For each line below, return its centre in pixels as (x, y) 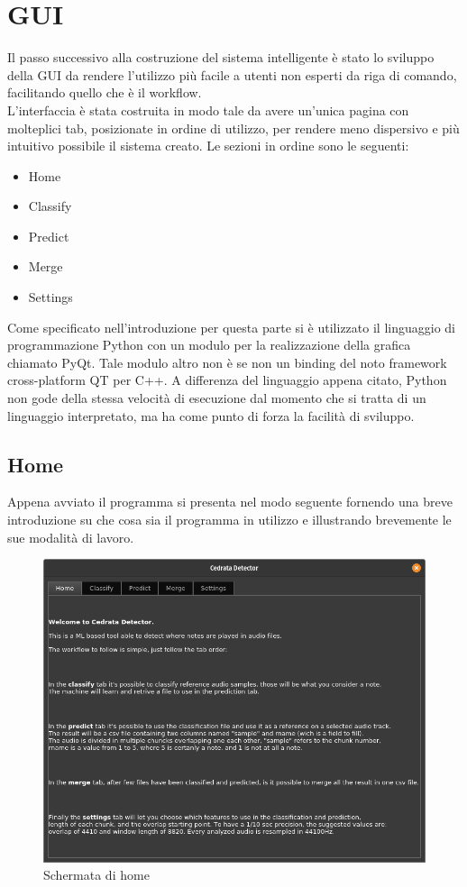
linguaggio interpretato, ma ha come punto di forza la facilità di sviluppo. (211, 415)
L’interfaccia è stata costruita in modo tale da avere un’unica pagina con (208, 110)
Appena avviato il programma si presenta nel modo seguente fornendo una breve (230, 502)
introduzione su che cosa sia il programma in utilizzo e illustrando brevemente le (229, 520)
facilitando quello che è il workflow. (105, 92)
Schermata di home (96, 875)
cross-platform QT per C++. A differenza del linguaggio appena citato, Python (227, 380)
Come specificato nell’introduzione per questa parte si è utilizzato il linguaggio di (231, 327)
